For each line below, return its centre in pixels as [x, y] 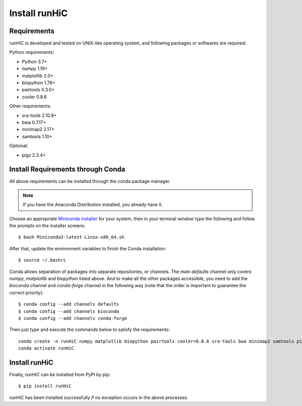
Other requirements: [30, 106]
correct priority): [26, 293]
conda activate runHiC [46, 348]
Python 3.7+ [34, 61]
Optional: [19, 146]
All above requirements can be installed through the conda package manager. [90, 181]
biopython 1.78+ [39, 83]
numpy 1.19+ [35, 69]
